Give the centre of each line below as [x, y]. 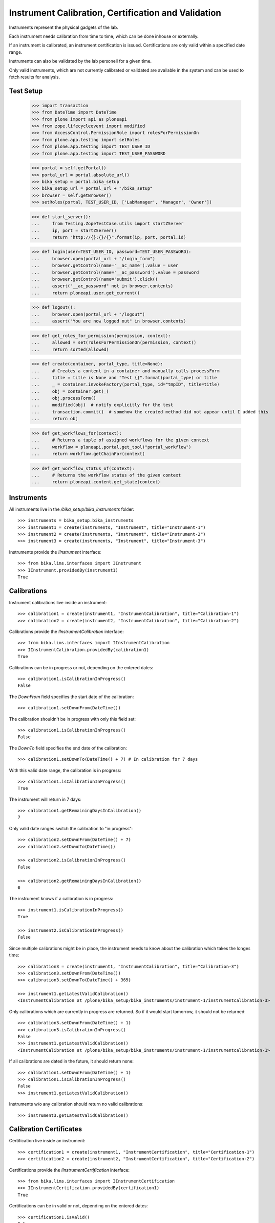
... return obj [55, 419]
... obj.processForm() [64, 398]
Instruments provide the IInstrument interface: [55, 552]
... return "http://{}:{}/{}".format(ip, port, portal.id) [109, 237]
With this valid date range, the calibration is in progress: [65, 770]
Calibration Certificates [46, 1129]
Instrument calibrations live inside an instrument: [58, 602]
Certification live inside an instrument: [47, 1141]
